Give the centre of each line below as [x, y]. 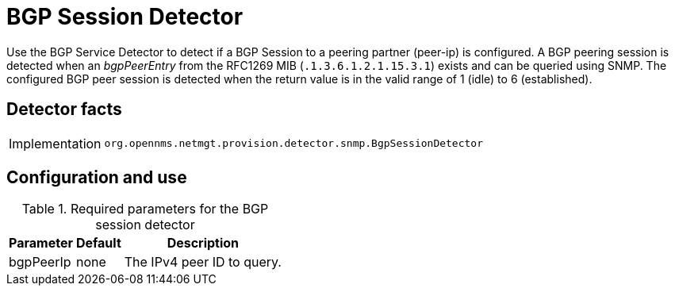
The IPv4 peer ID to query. [203, 262]
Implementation [55, 143]
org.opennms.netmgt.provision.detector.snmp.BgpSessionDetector [293, 144]
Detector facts [64, 109]
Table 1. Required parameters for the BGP [145, 209]
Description [203, 243]
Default [98, 243]
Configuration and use [97, 178]
